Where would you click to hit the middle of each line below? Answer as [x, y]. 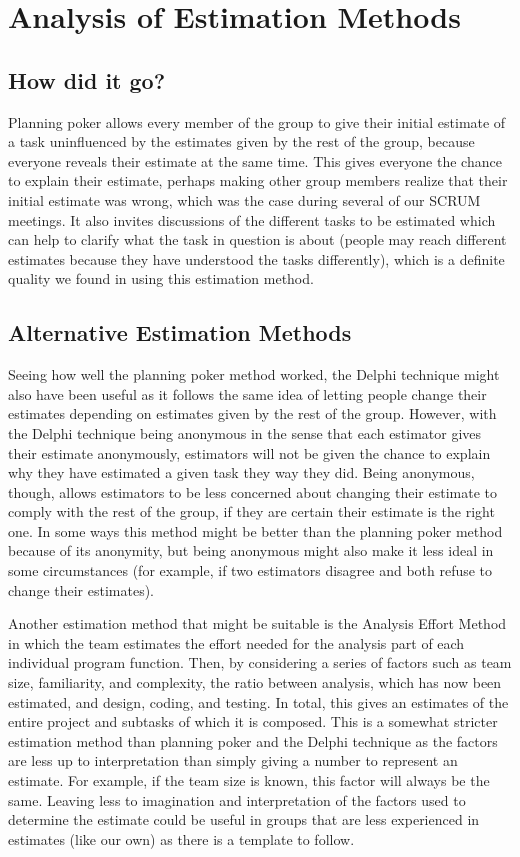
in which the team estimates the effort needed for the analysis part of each [236, 642]
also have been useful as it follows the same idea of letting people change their [247, 393]
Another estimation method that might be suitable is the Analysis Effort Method [257, 623]
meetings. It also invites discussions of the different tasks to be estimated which [252, 219]
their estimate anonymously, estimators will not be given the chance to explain [249, 452]
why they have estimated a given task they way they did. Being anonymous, [241, 472]
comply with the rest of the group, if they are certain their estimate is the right [251, 511]
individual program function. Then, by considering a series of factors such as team [260, 662]
